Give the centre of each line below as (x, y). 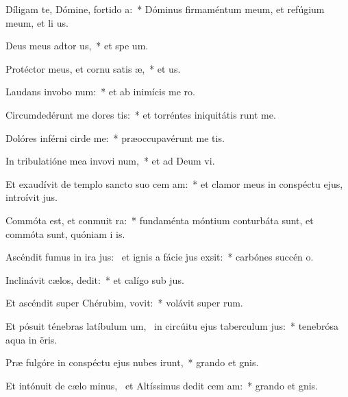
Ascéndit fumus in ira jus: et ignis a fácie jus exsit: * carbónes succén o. (160, 257)
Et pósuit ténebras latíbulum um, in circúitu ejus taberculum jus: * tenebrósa (172, 325)
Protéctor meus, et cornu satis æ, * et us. (93, 68)
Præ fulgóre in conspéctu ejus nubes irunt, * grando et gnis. (132, 362)
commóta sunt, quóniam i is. (65, 233)
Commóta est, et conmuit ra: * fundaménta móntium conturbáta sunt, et (160, 220)
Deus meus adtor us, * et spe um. (77, 46)
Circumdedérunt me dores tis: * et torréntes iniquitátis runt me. (141, 114)
